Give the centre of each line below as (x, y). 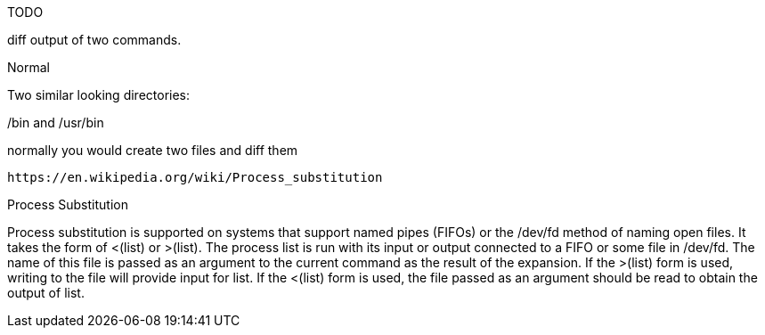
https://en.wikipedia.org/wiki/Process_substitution (195, 177)
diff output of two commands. (94, 40)
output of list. (46, 293)
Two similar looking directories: (99, 95)
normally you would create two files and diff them (153, 150)
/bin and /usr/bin (56, 123)
